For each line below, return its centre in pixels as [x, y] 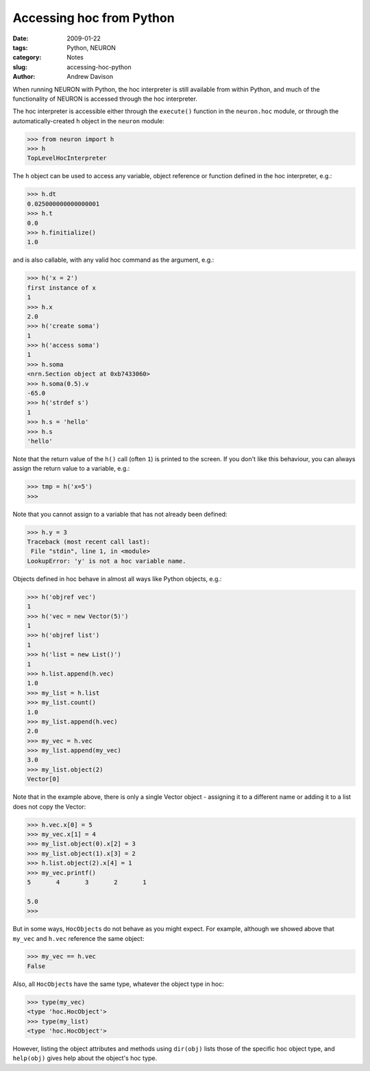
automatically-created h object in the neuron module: [88, 121]
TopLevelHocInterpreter [67, 158]
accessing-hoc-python [99, 67]
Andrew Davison [90, 77]
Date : [21, 38]
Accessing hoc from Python [94, 18]
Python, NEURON [91, 47]
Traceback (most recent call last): [89, 542]
